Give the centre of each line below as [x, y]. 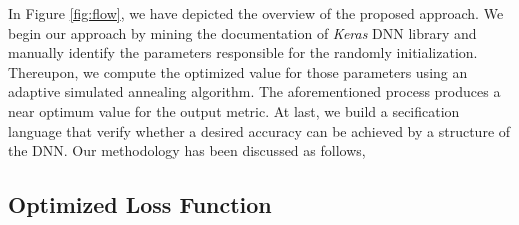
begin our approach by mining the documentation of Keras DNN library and [242, 32]
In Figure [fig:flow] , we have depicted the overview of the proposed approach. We [256, 13]
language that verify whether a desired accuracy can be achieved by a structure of [259, 130]
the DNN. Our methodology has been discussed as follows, [187, 150]
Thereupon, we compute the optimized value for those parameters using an [238, 71]
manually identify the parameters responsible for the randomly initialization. [243, 52]
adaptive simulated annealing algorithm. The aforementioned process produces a [254, 91]
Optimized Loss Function [140, 204]
